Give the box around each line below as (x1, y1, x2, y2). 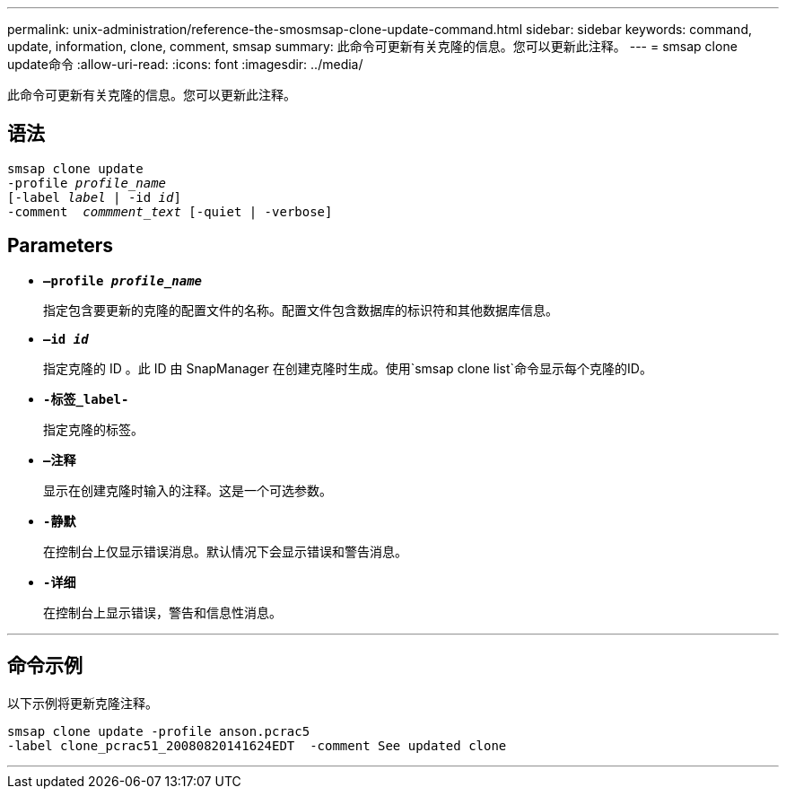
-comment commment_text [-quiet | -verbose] (7, 204, 333, 219)
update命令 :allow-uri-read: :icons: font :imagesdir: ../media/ (7, 57, 363, 72)
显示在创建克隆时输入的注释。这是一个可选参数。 (43, 482, 332, 498)
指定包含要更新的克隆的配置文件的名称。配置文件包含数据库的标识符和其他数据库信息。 (43, 302, 558, 318)
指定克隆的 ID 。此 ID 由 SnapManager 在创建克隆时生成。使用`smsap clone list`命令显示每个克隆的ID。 (43, 360, 652, 376)
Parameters (7, 234, 113, 258)
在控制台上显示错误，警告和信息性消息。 (43, 604, 282, 620)
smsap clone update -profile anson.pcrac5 (7, 723, 310, 739)
